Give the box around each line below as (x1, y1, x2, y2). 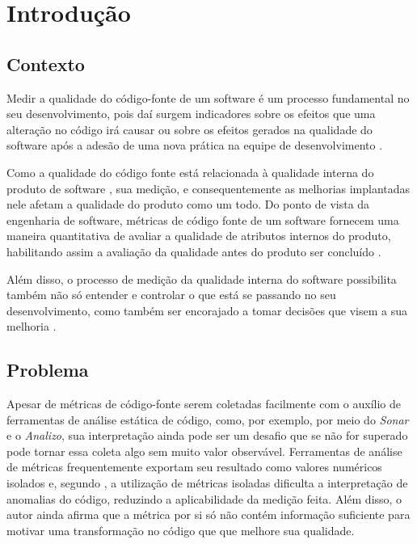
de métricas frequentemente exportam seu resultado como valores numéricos (6, 458, 382, 475)
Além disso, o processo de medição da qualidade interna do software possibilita (6, 270, 397, 287)
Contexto (6, 51, 85, 76)
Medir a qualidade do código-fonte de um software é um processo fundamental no (6, 89, 410, 106)
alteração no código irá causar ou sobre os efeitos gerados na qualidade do (6, 120, 373, 137)
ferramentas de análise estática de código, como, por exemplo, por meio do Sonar (6, 411, 409, 428)
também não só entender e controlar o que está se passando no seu (6, 286, 336, 303)
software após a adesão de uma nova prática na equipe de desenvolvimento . (6, 137, 383, 154)
